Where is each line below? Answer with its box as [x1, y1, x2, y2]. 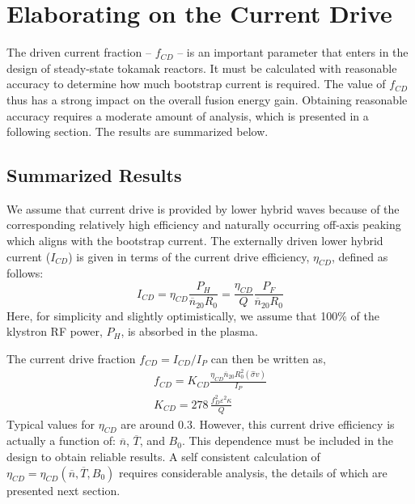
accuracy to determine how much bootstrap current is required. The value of [6, 75, 386, 92]
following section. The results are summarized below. [6, 123, 269, 140]
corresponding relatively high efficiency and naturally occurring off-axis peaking [6, 216, 401, 233]
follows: [6, 265, 44, 282]
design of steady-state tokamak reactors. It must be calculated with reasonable [6, 59, 397, 76]
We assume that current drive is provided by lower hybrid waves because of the [6, 200, 400, 217]
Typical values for [6, 415, 95, 432]
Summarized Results [6, 163, 182, 188]
